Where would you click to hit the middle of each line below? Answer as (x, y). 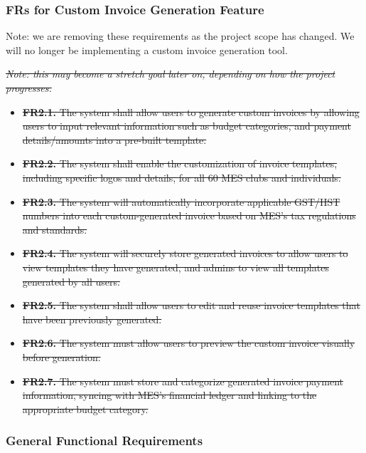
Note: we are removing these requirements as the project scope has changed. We (180, 36)
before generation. (61, 356)
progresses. (29, 88)
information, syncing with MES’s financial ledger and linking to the (169, 395)
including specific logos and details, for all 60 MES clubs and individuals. (182, 177)
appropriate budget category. (85, 408)
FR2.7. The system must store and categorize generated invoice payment (183, 381)
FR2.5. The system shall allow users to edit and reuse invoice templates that (191, 305)
